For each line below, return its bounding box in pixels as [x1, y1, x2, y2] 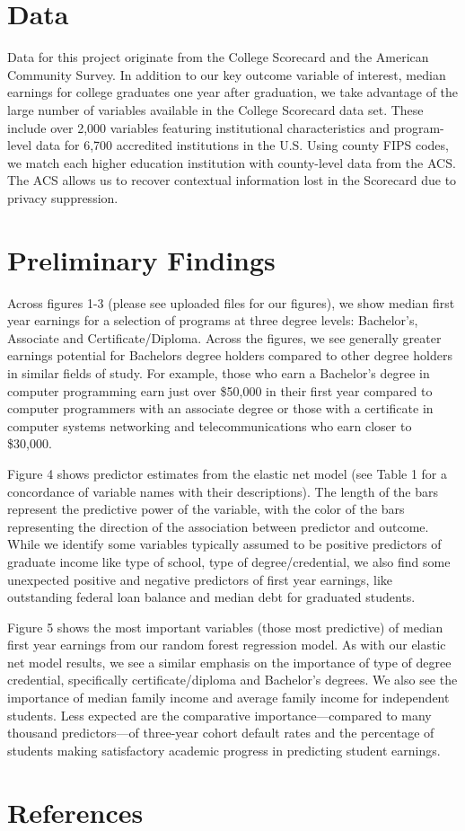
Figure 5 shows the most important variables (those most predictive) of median [7, 617, 443, 636]
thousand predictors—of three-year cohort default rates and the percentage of [7, 723, 434, 742]
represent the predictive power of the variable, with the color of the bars [7, 499, 405, 518]
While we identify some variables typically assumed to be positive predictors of [7, 535, 442, 553]
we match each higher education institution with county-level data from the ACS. [7, 153, 456, 172]
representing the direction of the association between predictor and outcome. [7, 517, 429, 535]
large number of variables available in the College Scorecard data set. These [7, 100, 424, 119]
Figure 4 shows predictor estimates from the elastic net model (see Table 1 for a [7, 464, 447, 482]
